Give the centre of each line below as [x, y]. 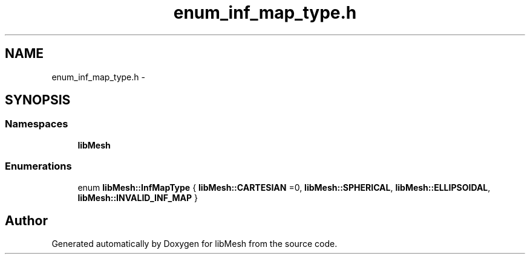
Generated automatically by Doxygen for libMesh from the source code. [195, 244]
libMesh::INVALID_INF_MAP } [138, 197]
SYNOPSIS [38, 100]
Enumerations [38, 166]
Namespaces [37, 124]
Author [26, 220]
